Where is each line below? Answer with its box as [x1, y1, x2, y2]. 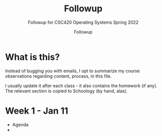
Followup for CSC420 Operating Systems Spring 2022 [28, 19, 139, 25]
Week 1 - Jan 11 [5, 105, 68, 116]
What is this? [5, 51, 60, 62]
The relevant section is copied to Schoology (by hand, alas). [5, 88, 128, 94]
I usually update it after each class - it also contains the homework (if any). [5, 83, 158, 89]
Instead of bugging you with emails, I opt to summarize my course [5, 68, 140, 74]
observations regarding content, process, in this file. [5, 73, 112, 79]
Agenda [12, 122, 29, 128]
